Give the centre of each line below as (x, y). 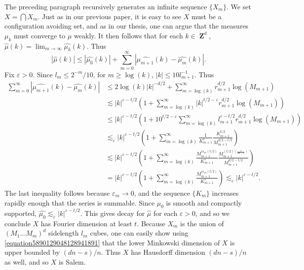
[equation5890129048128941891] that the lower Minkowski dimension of (112, 242)
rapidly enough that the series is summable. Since (80, 202)
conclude (18, 223)
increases (225, 193)
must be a (206, 16)
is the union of (202, 223)
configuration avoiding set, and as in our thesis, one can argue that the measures (127, 26)
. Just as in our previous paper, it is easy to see (110, 16)
